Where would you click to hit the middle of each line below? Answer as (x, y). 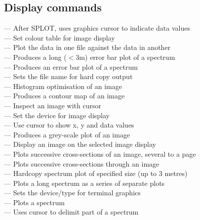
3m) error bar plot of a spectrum (125, 57)
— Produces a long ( (35, 57)
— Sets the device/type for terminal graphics (72, 193)
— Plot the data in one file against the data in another (87, 47)
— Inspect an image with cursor (53, 105)
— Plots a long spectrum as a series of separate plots (84, 183)
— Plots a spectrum (34, 202)
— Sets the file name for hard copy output (68, 76)
